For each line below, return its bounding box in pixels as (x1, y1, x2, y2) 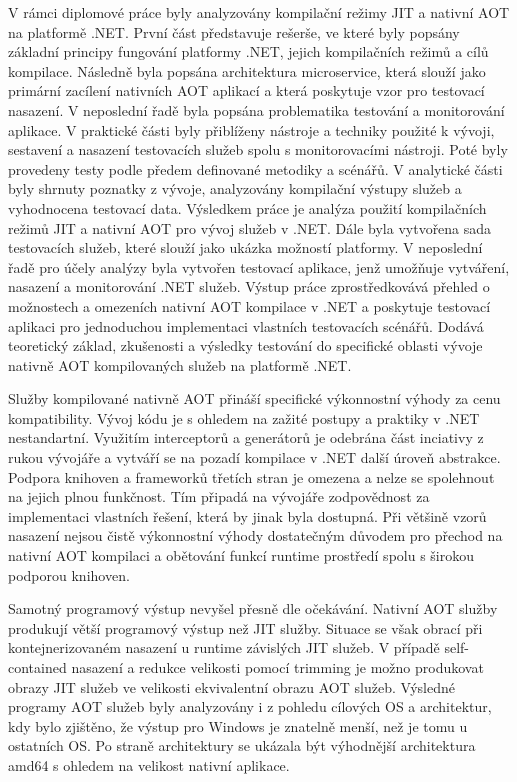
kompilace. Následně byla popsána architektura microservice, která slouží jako (8, 60, 486, 81)
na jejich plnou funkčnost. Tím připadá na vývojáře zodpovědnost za (8, 486, 430, 507)
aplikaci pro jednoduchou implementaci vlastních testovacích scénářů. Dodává (8, 315, 484, 336)
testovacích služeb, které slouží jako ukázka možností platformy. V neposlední (8, 237, 483, 258)
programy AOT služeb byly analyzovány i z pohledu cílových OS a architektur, (8, 696, 492, 717)
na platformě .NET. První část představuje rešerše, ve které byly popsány (8, 21, 460, 42)
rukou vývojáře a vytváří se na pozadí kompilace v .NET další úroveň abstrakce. (8, 447, 501, 468)
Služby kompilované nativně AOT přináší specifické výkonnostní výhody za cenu (8, 388, 501, 409)
